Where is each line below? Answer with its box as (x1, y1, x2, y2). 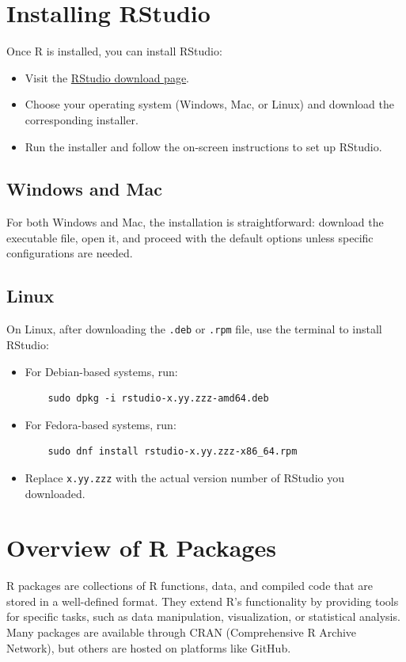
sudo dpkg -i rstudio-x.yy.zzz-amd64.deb (47, 393, 269, 405)
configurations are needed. (6, 245, 133, 261)
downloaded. (25, 485, 85, 501)
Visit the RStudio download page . (25, 69, 190, 86)
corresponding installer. (25, 111, 138, 127)
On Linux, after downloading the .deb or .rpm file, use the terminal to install (6, 321, 382, 337)
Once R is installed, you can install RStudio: (6, 43, 222, 59)
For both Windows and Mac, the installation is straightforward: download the (6, 214, 384, 230)
